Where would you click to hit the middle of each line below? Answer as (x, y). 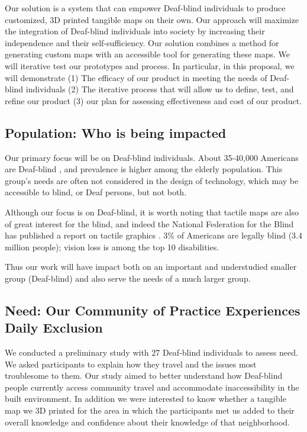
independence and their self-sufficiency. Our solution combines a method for (142, 42)
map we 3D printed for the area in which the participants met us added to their (150, 410)
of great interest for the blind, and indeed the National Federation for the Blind (149, 223)
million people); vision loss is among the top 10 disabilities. (112, 246)
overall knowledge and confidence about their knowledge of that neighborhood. (148, 422)
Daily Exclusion (54, 328)
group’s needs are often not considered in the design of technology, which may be (152, 180)
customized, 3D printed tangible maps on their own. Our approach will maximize (152, 19)
